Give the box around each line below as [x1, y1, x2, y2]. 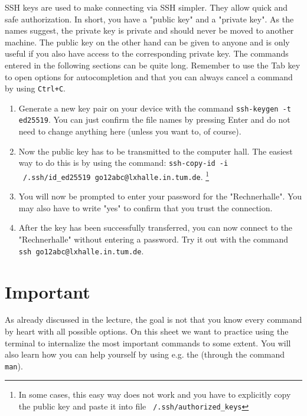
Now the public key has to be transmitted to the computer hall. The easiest [18, 145, 293, 157]
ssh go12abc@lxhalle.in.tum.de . [18, 244, 144, 257]
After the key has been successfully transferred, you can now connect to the [18, 221, 293, 234]
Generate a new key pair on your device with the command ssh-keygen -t [18, 101, 291, 114]
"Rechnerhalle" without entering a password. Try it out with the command [18, 233, 289, 245]
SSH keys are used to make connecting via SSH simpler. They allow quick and [5, 1, 288, 13]
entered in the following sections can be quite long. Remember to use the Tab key [5, 58, 301, 71]
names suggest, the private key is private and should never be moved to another [5, 24, 294, 37]
